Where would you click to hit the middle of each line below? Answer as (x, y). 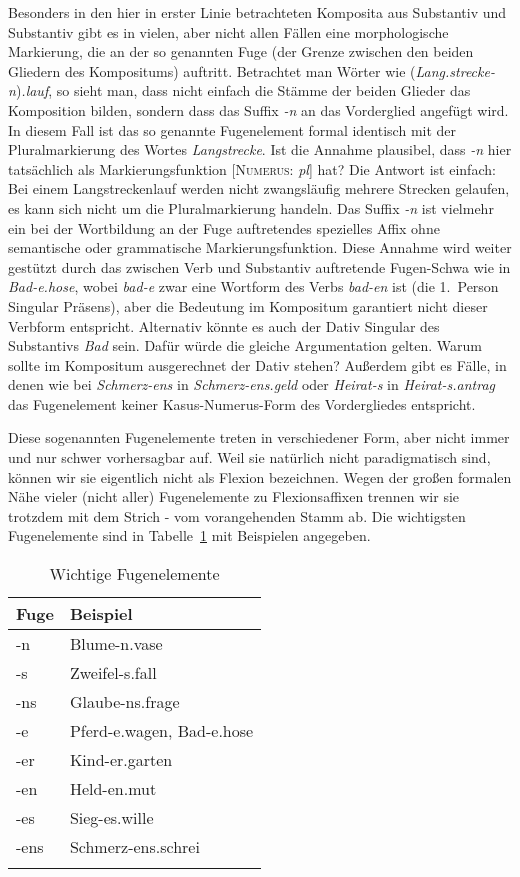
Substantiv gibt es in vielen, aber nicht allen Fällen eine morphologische (228, 31)
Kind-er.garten (121, 760)
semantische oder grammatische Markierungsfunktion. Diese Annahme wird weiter (260, 247)
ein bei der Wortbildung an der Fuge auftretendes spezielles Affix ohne (224, 227)
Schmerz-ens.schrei (134, 847)
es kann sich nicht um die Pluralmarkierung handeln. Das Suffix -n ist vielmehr (251, 207)
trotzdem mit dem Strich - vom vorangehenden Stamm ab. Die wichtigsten (237, 515)
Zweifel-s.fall (113, 673)
